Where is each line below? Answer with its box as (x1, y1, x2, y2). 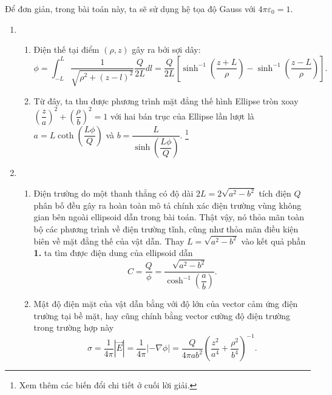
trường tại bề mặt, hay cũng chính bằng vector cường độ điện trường (33, 309, 291, 322)
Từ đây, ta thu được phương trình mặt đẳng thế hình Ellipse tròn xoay (33, 94, 299, 107)
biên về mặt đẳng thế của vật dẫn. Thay (33, 234, 185, 247)
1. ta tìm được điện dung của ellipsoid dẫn (33, 246, 193, 259)
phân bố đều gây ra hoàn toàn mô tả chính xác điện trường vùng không (33, 198, 302, 211)
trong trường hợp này (33, 321, 114, 334)
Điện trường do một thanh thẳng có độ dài (33, 187, 194, 200)
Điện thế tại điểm (33, 43, 100, 56)
